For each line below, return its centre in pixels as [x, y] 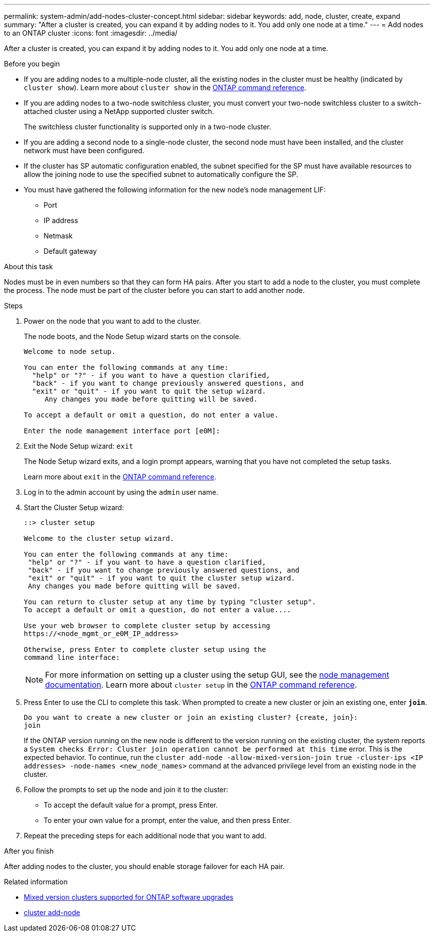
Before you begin [32, 64]
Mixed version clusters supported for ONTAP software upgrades [129, 897]
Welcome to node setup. [70, 351]
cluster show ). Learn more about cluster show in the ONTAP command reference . [165, 88]
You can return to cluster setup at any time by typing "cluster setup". [170, 602]
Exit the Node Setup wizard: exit [79, 446]
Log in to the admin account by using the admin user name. [121, 492]
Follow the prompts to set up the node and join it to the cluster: [126, 790]
